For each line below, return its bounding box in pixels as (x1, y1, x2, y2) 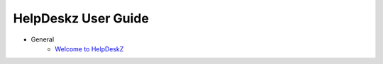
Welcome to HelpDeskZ (55, 44, 124, 53)
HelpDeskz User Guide (13, 11, 149, 26)
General (30, 35, 55, 44)
